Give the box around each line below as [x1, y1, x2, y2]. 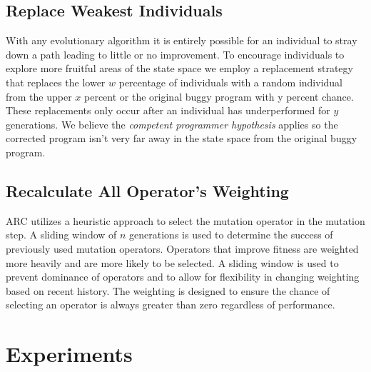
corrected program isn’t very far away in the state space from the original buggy [6, 131, 357, 146]
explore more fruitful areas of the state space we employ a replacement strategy [6, 61, 353, 76]
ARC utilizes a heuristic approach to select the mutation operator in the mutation [6, 213, 365, 228]
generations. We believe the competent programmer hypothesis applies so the [6, 116, 338, 131]
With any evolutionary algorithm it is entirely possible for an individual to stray [6, 33, 357, 48]
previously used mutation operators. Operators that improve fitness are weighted [6, 241, 359, 256]
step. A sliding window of [6, 227, 117, 242]
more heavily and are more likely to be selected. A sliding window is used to [6, 255, 339, 270]
